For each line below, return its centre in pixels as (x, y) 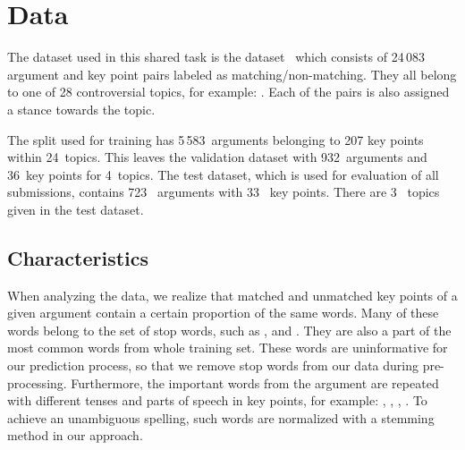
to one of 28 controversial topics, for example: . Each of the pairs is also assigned (228, 92)
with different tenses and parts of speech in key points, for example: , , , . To (217, 400)
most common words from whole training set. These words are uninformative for (228, 348)
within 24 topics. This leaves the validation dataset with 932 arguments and (217, 157)
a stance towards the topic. (81, 109)
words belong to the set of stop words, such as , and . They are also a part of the (229, 330)
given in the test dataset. (76, 209)
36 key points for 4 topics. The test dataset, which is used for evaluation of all (223, 174)
